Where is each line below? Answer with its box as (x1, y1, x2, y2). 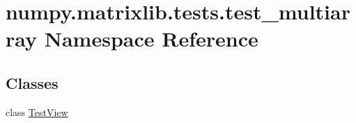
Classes (6, 72, 59, 93)
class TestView (6, 104, 68, 119)
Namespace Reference (44, 24, 258, 53)
